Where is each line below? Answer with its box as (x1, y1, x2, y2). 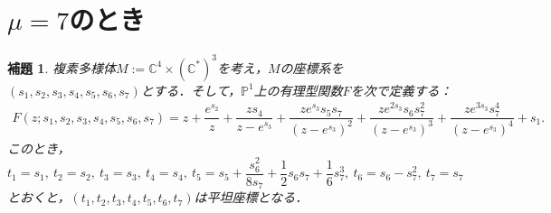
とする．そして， (140, 80, 241, 99)
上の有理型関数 (253, 80, 343, 99)
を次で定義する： (350, 80, 452, 99)
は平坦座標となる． (194, 188, 309, 207)
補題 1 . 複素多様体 (7, 58, 116, 77)
